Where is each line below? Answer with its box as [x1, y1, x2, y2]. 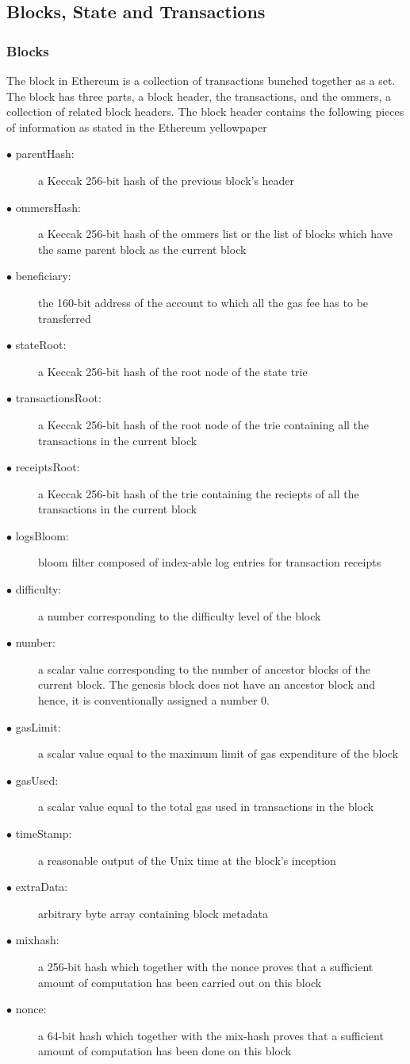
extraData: [15, 878, 68, 895]
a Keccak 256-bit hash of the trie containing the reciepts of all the [38, 485, 359, 501]
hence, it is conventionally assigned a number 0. [38, 692, 270, 709]
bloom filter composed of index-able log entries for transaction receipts [38, 554, 381, 570]
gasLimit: [15, 718, 61, 735]
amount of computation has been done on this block [38, 1043, 292, 1059]
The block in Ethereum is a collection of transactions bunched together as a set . [6, 72, 396, 88]
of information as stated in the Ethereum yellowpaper [6, 118, 267, 135]
